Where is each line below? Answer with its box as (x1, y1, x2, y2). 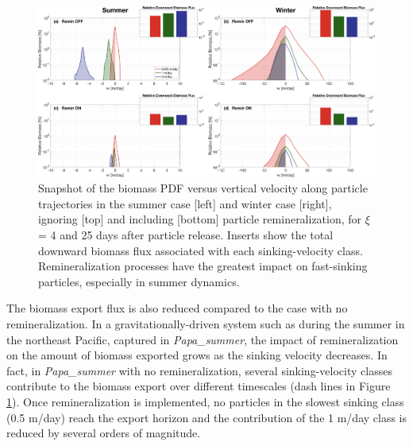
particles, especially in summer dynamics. (38, 273, 240, 289)
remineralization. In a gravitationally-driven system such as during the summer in (6, 316, 405, 332)
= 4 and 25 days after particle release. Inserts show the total (38, 227, 334, 243)
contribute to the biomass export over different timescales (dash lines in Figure (6, 378, 391, 394)
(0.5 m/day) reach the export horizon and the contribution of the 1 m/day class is (6, 409, 407, 425)
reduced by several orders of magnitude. (6, 425, 201, 441)
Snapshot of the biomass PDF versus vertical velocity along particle (38, 180, 368, 196)
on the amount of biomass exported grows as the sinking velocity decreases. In (6, 347, 388, 363)
